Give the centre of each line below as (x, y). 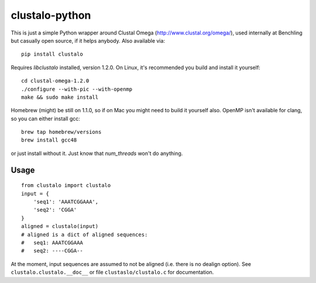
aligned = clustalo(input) (60, 226)
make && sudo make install (60, 97)
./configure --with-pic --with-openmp (77, 89)
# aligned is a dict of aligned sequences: (85, 234)
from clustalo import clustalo (66, 185)
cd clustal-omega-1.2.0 (55, 81)
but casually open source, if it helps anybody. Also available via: (88, 40)
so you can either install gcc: (45, 118)
